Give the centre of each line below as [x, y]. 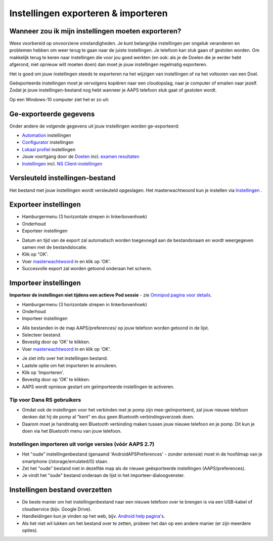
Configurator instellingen [48, 142]
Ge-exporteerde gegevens [52, 114]
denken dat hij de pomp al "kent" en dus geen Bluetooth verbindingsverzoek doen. [108, 417]
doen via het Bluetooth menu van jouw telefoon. [72, 431]
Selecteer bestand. [42, 335]
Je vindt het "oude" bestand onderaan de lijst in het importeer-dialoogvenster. [103, 475]
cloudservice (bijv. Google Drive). [57, 509]
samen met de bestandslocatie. [55, 247]
